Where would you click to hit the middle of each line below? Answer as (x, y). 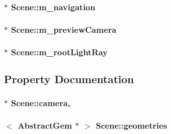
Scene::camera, (41, 103)
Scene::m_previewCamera (64, 29)
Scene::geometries (131, 125)
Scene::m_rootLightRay (59, 52)
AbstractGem (45, 125)
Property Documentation (69, 78)
